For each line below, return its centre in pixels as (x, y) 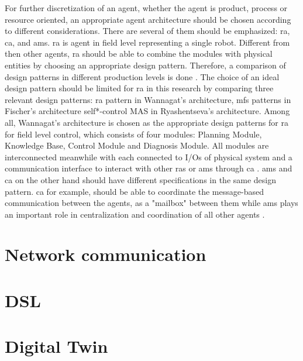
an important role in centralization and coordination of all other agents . (135, 214)
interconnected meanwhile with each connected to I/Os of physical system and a (149, 157)
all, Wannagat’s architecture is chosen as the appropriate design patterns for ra (147, 122)
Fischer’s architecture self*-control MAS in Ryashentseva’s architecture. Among (147, 111)
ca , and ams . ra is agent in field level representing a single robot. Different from (147, 42)
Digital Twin (56, 346)
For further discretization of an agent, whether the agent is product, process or (146, 8)
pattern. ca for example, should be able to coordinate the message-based (134, 191)
